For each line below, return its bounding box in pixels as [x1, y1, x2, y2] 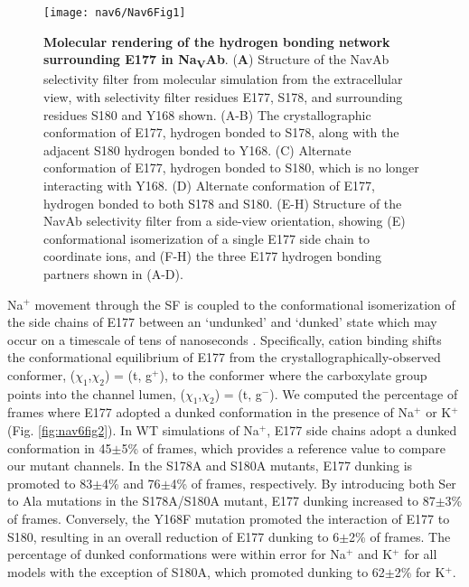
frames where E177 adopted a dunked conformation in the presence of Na [7, 403, 415, 422]
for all [404, 545, 437, 564]
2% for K [394, 562, 446, 581]
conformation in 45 [7, 438, 112, 457]
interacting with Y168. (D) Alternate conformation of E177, [43, 175, 375, 194]
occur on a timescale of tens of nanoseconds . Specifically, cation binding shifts [7, 330, 442, 349]
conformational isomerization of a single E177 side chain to [43, 228, 371, 247]
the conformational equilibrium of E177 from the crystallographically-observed [7, 348, 441, 367]
